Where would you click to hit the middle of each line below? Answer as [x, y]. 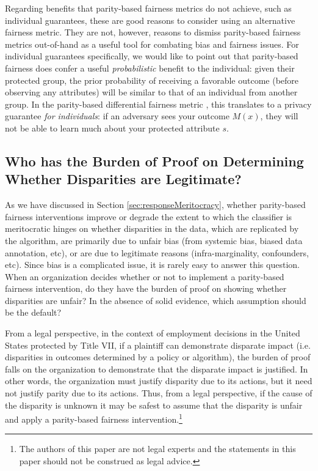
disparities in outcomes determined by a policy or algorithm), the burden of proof [158, 357]
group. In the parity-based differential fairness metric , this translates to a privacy [158, 104]
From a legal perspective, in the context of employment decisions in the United [153, 333]
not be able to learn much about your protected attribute [112, 128]
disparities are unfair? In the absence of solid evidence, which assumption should [156, 300]
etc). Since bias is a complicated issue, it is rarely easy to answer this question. [152, 265]
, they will [279, 116]
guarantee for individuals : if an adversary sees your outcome [117, 116]
